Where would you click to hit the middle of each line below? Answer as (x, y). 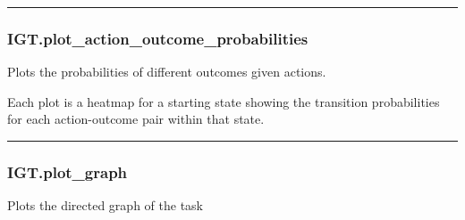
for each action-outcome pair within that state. (136, 119)
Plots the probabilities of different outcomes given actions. (167, 72)
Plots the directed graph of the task (105, 205)
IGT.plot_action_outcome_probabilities (158, 38)
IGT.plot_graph (68, 171)
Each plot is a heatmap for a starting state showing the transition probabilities (224, 101)
